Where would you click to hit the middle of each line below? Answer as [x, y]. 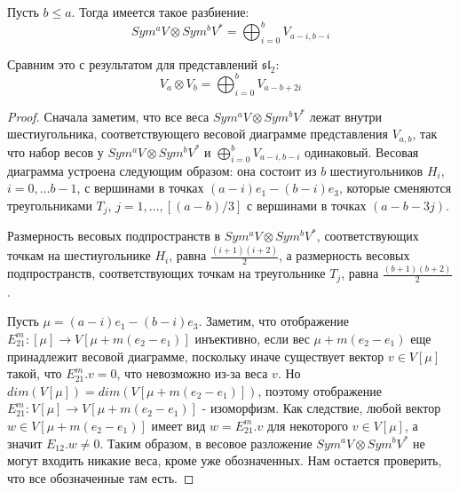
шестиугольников [376, 170]
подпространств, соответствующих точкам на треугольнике [166, 273]
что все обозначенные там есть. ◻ [101, 477]
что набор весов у [55, 151]
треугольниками [50, 205]
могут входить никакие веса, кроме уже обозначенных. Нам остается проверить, [225, 460]
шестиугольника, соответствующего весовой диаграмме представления [198, 134]
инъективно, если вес [252, 338]
